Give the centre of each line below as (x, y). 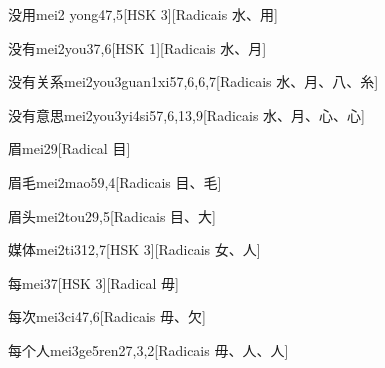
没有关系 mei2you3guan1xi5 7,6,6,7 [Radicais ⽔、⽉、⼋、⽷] (193, 81)
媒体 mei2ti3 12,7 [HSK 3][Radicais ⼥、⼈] (134, 249)
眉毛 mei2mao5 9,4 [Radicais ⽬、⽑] (115, 181)
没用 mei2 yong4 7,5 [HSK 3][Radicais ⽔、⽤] (143, 14)
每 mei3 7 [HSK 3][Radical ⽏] (93, 282)
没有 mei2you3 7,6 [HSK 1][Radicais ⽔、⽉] (137, 47)
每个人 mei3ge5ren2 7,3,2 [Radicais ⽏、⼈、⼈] (148, 349)
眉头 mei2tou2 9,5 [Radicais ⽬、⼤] (112, 215)
